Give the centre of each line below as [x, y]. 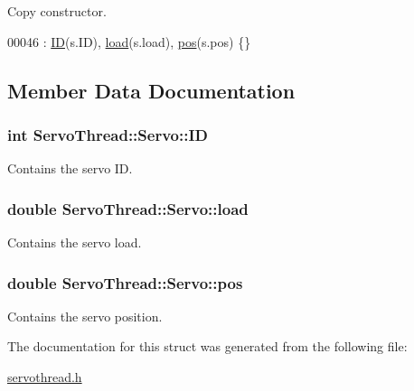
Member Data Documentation [151, 90]
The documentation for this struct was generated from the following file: [207, 346]
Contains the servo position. [85, 316]
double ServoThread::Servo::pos [125, 282]
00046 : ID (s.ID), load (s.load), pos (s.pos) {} [129, 41]
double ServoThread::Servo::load [128, 208]
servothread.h [45, 377]
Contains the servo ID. [70, 168]
